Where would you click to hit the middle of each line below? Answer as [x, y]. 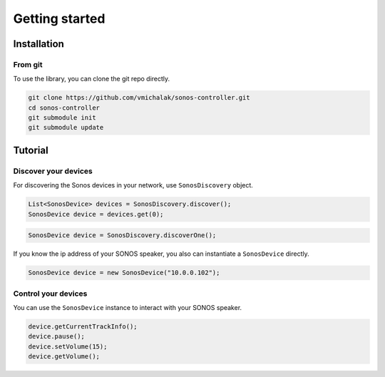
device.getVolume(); [64, 357]
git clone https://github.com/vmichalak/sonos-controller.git [139, 98]
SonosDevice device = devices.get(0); [96, 214]
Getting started [59, 19]
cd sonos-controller [64, 108]
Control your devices [50, 294]
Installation [38, 44]
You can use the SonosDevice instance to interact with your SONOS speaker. [128, 307]
